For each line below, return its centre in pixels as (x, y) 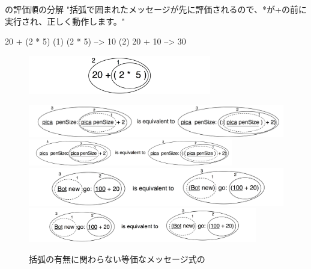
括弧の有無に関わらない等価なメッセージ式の (117, 258)
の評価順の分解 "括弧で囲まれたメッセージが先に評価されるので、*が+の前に (156, 9)
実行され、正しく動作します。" (65, 21)
